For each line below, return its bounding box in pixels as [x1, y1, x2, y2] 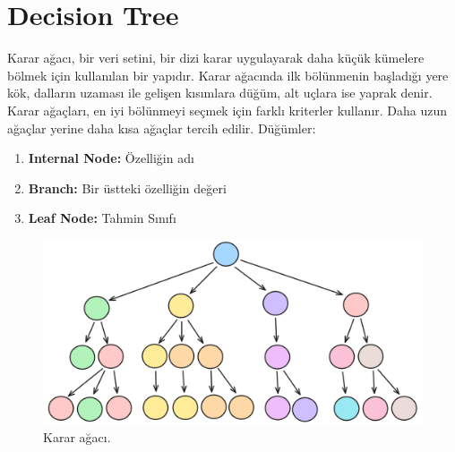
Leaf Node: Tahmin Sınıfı [28, 209, 176, 227]
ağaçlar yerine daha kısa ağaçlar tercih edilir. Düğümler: [7, 118, 316, 137]
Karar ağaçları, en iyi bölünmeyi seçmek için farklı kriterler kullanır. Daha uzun [7, 100, 448, 119]
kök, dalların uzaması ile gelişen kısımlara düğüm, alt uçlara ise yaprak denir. [7, 83, 433, 102]
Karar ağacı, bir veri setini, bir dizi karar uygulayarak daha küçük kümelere [7, 48, 425, 67]
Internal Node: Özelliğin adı [28, 149, 194, 167]
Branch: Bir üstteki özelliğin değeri [28, 178, 227, 197]
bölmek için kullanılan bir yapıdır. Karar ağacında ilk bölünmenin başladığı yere [7, 65, 449, 84]
